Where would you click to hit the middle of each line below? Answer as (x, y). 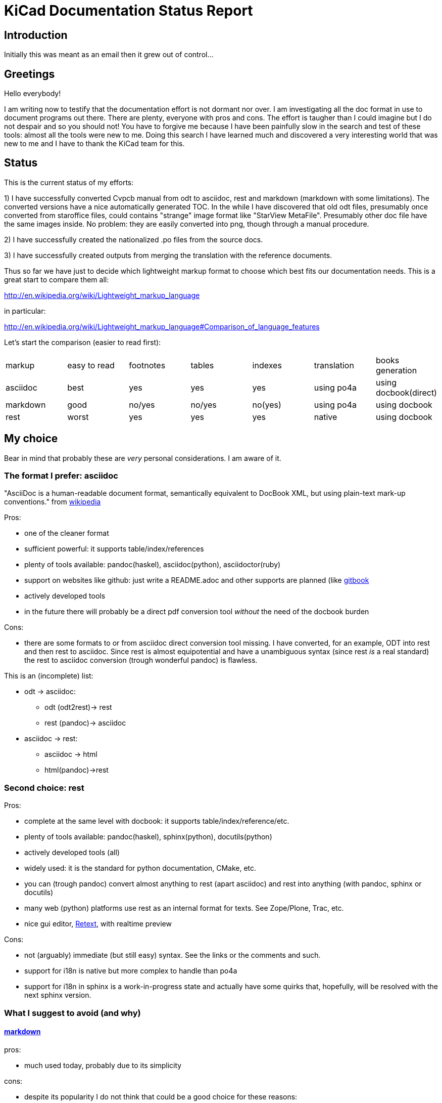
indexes (267, 365)
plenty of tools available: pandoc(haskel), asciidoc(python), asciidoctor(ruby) (153, 565)
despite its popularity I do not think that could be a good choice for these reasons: (161, 1096)
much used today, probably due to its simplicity (103, 1065)
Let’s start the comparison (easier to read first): (83, 342)
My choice (31, 439)
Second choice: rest (44, 788)
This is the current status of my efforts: (69, 182)
